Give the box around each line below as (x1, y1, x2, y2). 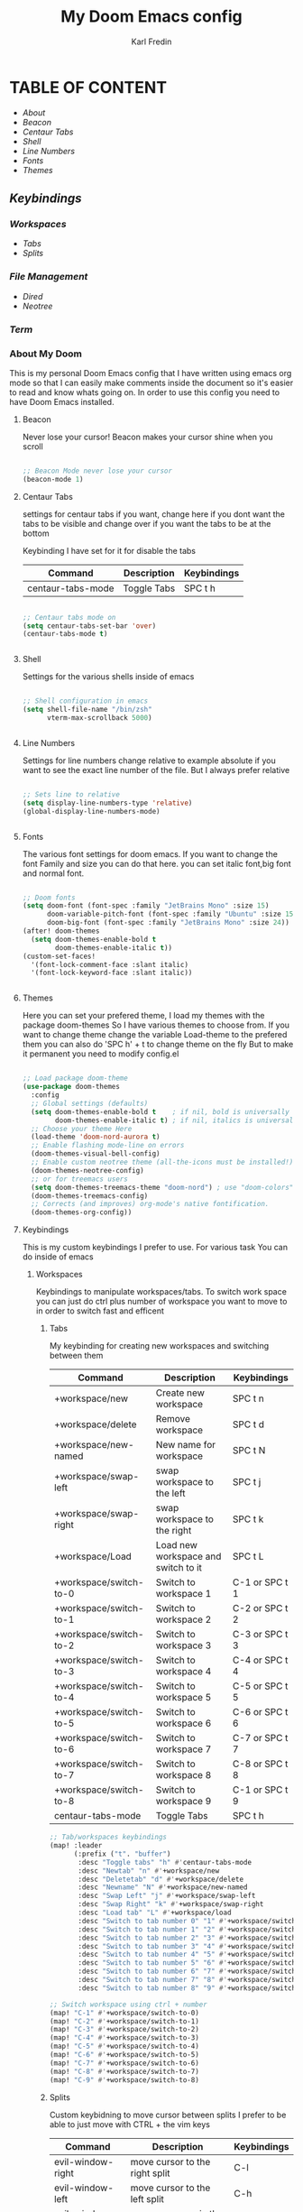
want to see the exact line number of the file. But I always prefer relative (22, 764, 290, 775)
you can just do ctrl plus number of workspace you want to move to (35, 1296, 288, 1307)
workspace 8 (155, 1769, 212, 1782)
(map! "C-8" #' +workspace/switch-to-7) (49, 2067, 200, 2076)
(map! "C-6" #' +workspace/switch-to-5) (49, 2051, 200, 2060)
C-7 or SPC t (232, 1732, 289, 1745)
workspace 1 (155, 1588, 212, 1600)
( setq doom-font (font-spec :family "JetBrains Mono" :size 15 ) (22, 901, 270, 910)
